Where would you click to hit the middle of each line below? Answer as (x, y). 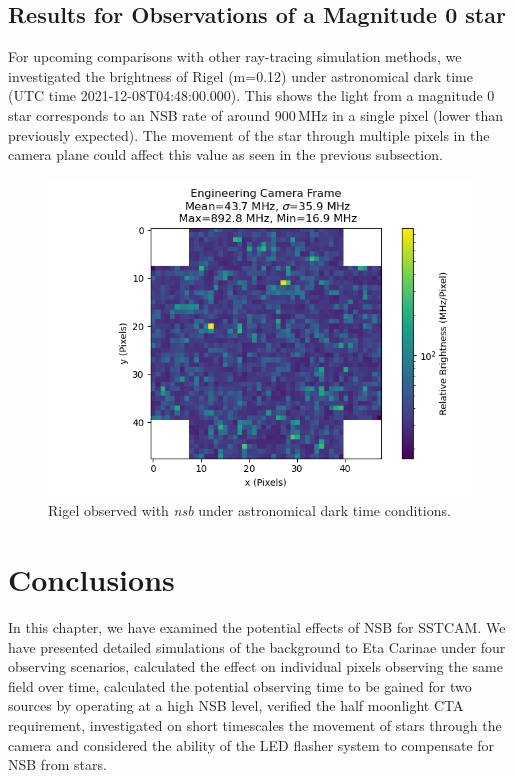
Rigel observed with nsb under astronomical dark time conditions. (249, 510)
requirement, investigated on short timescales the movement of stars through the (255, 725)
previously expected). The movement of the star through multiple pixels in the (249, 134)
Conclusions (91, 579)
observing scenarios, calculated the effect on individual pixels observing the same (255, 666)
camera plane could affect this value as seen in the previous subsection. (225, 154)
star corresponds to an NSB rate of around (139, 114)
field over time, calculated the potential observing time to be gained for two (240, 685)
